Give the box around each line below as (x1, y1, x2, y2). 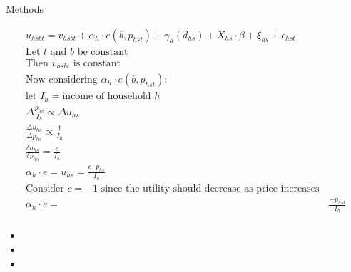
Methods (6, 1, 44, 16)
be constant (77, 46, 128, 57)
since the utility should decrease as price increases (101, 183, 320, 194)
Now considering (25, 75, 98, 85)
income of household (62, 91, 151, 102)
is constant (73, 58, 121, 68)
